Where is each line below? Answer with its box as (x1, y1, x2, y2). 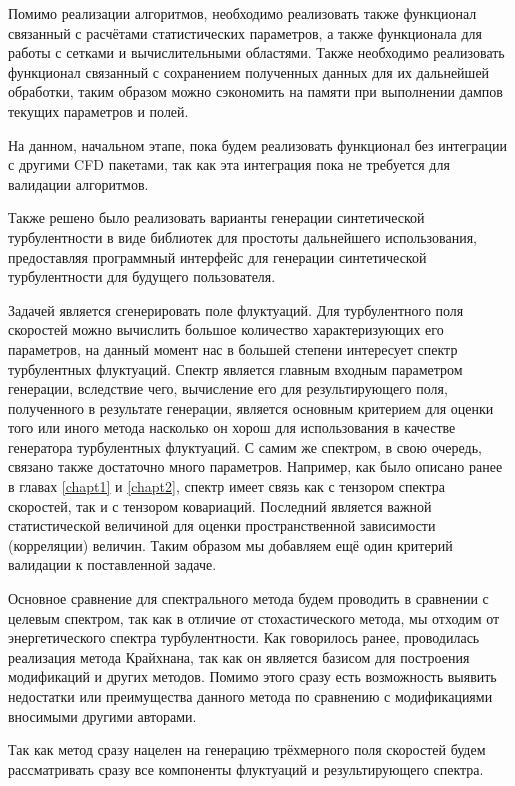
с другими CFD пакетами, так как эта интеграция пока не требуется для (8, 154, 450, 175)
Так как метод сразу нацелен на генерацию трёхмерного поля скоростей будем (8, 739, 486, 760)
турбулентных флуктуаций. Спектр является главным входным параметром (8, 358, 463, 379)
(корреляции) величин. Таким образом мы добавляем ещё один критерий (8, 534, 453, 555)
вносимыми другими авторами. (8, 705, 197, 726)
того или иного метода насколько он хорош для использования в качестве (8, 417, 456, 438)
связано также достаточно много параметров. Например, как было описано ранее (8, 456, 503, 477)
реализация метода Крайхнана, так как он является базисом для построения (8, 646, 470, 667)
